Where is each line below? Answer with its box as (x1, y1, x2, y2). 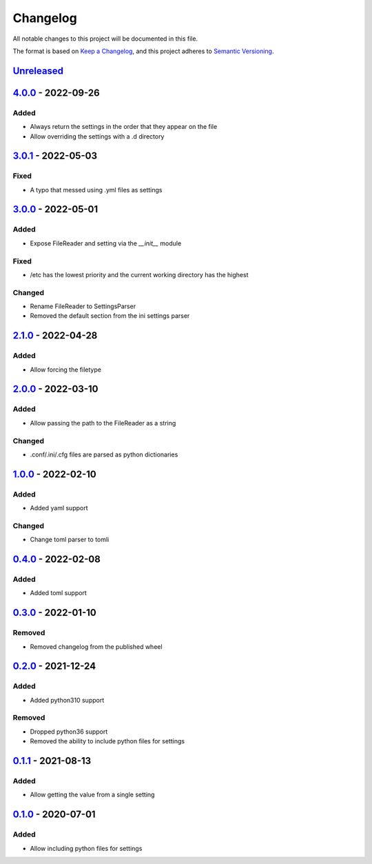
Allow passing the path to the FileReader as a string (30, 419, 176, 427)
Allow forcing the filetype (30, 365, 101, 374)
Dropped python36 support (30, 727, 108, 736)
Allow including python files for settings (30, 844, 143, 852)
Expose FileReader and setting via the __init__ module (30, 239, 182, 248)
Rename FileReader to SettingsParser (30, 302, 136, 310)
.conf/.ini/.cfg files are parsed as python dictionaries (30, 450, 178, 459)
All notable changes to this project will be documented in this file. (12, 34, 198, 43)
